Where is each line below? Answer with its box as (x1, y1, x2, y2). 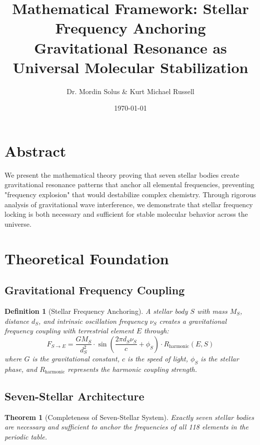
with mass (197, 305, 227, 316)
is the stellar (200, 353, 239, 364)
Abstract (4, 140, 66, 161)
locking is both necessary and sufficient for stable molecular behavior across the (4, 209, 248, 219)
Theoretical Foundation (4, 248, 169, 268)
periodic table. (4, 431, 47, 441)
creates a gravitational (159, 315, 226, 326)
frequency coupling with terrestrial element (4, 325, 134, 336)
